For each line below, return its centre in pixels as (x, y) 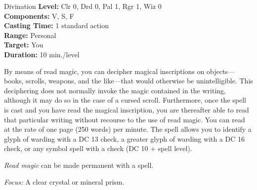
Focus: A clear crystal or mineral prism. (64, 181)
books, (14, 81)
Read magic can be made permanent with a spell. (79, 165)
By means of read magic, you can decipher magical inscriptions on (104, 71)
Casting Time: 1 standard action (56, 25)
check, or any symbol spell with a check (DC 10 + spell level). (98, 148)
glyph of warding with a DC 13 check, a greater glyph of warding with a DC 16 (125, 138)
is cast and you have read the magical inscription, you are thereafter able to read (127, 109)
